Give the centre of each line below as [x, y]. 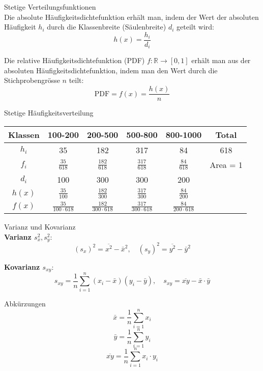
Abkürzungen [25, 304]
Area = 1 [226, 164]
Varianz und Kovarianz [40, 227]
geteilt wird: [195, 27]
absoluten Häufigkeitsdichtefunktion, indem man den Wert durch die [111, 70]
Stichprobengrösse [32, 80]
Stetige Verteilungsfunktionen [50, 7]
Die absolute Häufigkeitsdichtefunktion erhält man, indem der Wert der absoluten [131, 17]
